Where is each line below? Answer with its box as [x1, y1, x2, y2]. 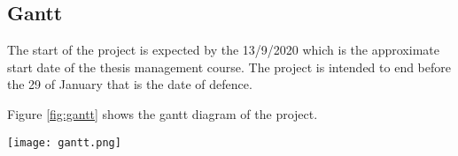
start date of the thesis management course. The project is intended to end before [7, 57, 452, 76]
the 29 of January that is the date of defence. [7, 75, 252, 93]
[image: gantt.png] [7, 136, 121, 149]
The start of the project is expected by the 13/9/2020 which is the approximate [7, 41, 439, 59]
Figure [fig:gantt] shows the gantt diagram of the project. [7, 104, 318, 123]
